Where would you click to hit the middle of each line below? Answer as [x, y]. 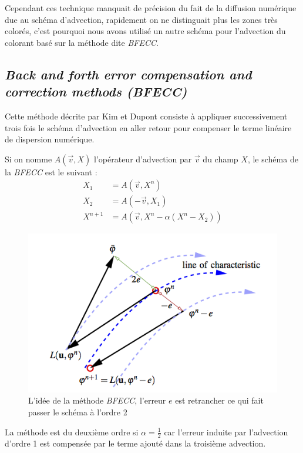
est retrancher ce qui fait [219, 400]
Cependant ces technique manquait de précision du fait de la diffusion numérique [151, 8]
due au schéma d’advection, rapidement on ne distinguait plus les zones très [141, 19]
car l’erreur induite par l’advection [226, 432]
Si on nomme [28, 159]
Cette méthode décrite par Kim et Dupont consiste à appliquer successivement [146, 116]
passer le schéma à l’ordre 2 [78, 412]
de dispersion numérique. [50, 139]
